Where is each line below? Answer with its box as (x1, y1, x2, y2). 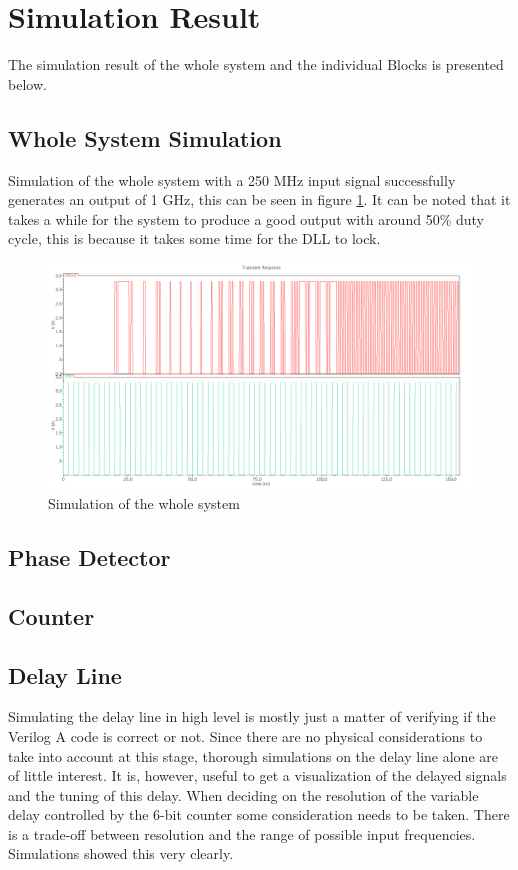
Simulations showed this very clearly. (8, 843, 234, 864)
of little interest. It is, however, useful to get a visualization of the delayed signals (8, 765, 507, 786)
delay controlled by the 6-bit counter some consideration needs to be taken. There (8, 804, 510, 825)
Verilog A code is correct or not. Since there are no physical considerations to (8, 725, 483, 746)
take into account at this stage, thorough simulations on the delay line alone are (8, 745, 498, 766)
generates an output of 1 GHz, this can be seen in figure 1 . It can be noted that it (8, 189, 511, 210)
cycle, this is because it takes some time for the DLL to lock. (8, 228, 381, 249)
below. (8, 73, 47, 94)
